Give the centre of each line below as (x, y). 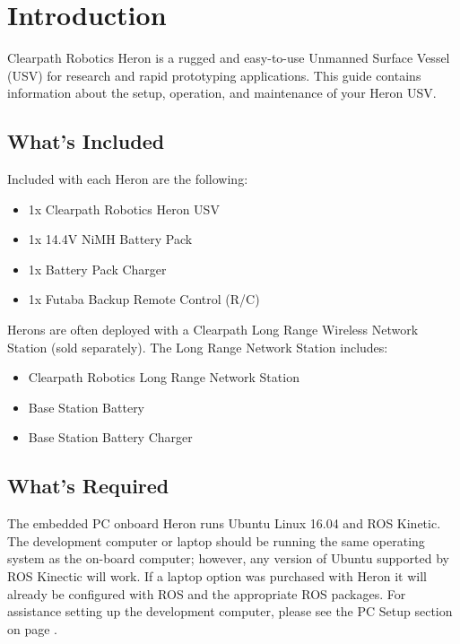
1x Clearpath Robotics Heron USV (124, 209)
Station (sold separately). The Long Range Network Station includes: (198, 347)
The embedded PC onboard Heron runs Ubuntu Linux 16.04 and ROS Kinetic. (224, 523)
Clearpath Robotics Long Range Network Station (164, 377)
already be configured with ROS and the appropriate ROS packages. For (207, 593)
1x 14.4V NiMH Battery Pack (110, 239)
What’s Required (88, 486)
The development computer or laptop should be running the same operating (216, 540)
